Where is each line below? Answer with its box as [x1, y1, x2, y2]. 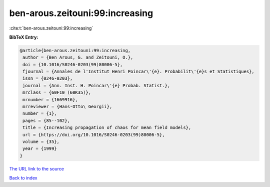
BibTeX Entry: [9, 34, 38, 40]
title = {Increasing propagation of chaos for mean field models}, [22, 125, 191, 130]
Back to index [9, 175, 37, 181]
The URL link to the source [9, 165, 64, 171]
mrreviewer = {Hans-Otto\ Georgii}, [22, 104, 112, 110]
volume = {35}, [22, 139, 60, 144]
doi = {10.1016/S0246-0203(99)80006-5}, [22, 62, 123, 67]
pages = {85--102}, [22, 118, 70, 123]
